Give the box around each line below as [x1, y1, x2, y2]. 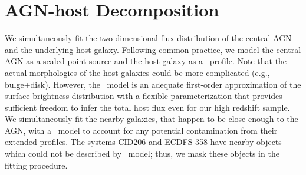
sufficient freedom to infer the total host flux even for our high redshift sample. [5, 101, 290, 113]
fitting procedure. [5, 159, 68, 171]
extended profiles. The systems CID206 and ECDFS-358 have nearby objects [5, 136, 282, 148]
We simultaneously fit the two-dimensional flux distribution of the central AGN [5, 32, 292, 44]
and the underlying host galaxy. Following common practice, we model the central [5, 43, 301, 55]
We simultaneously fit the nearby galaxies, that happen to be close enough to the [5, 113, 298, 125]
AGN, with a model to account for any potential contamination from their [5, 124, 278, 136]
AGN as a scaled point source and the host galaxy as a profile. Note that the [5, 55, 287, 67]
